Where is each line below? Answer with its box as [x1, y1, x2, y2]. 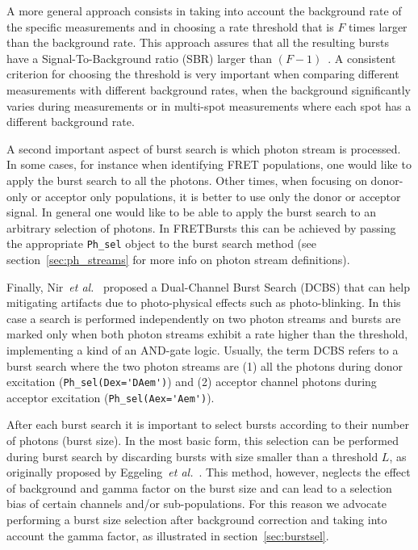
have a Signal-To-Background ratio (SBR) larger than [6, 49, 272, 66]
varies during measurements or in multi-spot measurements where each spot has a [6, 97, 412, 114]
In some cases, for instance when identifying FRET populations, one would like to [6, 156, 412, 173]
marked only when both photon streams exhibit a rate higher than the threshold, [6, 325, 408, 342]
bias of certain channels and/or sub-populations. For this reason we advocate [6, 495, 387, 512]
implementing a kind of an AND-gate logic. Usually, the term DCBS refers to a [6, 341, 399, 358]
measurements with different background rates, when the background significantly [6, 81, 412, 98]
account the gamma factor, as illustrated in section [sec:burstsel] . [6, 527, 329, 544]
